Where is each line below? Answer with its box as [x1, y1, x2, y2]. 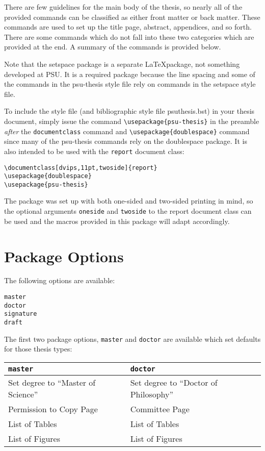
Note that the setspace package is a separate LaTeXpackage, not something [4, 58, 240, 69]
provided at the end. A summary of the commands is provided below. [4, 41, 221, 52]
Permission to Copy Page [8, 403, 98, 415]
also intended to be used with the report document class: [4, 145, 184, 156]
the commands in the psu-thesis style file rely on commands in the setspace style [4, 79, 256, 89]
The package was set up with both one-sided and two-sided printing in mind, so [4, 195, 253, 206]
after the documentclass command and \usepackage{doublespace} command [4, 126, 250, 136]
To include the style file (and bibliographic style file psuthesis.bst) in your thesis [4, 106, 255, 116]
